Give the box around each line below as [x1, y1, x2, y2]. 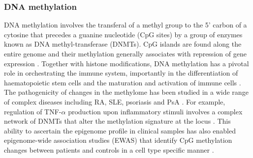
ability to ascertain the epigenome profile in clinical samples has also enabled [4, 125, 236, 135]
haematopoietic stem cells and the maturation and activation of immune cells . [4, 77, 241, 87]
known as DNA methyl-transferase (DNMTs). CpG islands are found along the [4, 39, 242, 49]
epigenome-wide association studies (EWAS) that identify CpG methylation [4, 135, 232, 145]
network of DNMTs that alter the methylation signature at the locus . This [4, 116, 231, 126]
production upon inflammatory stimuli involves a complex [68, 106, 243, 116]
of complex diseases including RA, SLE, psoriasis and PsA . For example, [4, 96, 225, 106]
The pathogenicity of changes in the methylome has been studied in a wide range [4, 87, 249, 97]
